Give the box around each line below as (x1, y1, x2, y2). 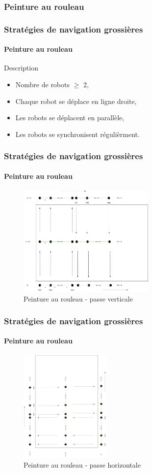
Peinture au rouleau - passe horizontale (24, 459, 141, 470)
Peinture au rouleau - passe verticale (24, 294, 133, 304)
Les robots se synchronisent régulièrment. (15, 129, 140, 139)
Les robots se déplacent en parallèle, (15, 112, 125, 123)
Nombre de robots (15, 79, 70, 90)
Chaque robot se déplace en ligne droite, (15, 96, 137, 106)
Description (4, 63, 38, 73)
